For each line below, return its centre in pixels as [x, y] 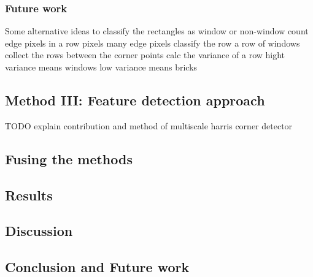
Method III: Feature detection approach [135, 100]
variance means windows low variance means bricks [101, 67]
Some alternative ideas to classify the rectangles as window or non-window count [157, 31]
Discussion [39, 231]
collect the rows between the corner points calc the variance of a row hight [145, 55]
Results [29, 195]
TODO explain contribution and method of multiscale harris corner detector [149, 125]
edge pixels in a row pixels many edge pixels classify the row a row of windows [153, 43]
